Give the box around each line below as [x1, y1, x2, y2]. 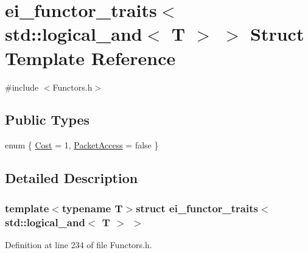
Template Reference [5, 45, 176, 70]
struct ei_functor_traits [136, 200, 258, 215]
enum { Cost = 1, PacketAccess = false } [5, 139, 159, 151]
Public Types [5, 110, 90, 129]
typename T [61, 200, 123, 215]
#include [5, 80, 39, 93]
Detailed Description [5, 168, 138, 187]
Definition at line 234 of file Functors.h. [5, 238, 152, 251]
